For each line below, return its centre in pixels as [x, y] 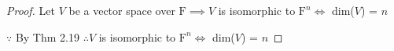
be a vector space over [122, 10]
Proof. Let [31, 10]
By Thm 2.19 [47, 36]
